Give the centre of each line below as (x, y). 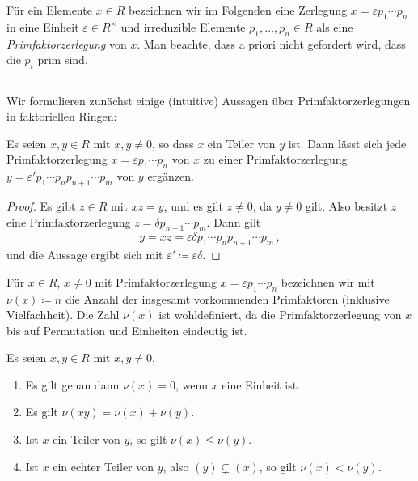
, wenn (191, 384)
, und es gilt (193, 205)
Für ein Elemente (49, 10)
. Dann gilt (234, 221)
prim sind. (63, 60)
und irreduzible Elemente (183, 26)
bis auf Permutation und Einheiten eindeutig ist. (127, 330)
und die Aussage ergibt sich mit (85, 255)
